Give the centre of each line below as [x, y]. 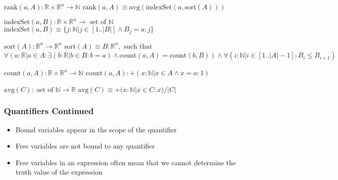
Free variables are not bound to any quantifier [85, 146]
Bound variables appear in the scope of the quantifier [96, 129]
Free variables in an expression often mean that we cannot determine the [126, 162]
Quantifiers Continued [49, 111]
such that [138, 46]
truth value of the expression [59, 172]
